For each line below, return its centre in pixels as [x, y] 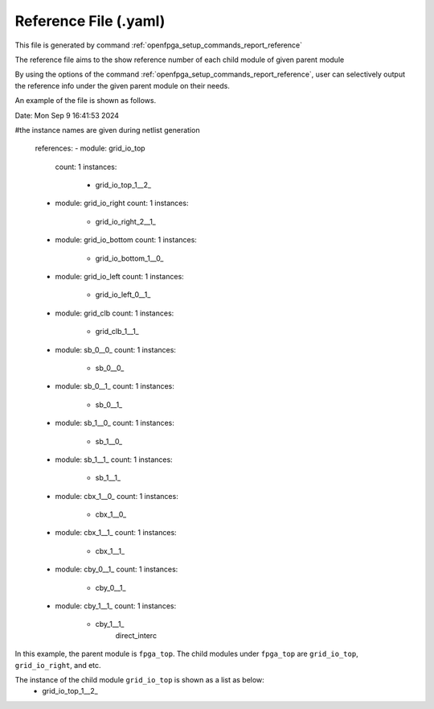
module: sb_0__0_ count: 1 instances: [116, 349]
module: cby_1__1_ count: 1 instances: [116, 606]
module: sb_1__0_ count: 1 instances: [115, 423]
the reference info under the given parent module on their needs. [123, 85]
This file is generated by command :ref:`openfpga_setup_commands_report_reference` [159, 45]
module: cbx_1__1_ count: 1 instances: [116, 533]
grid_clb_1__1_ [117, 332]
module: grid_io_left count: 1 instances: [119, 277]
